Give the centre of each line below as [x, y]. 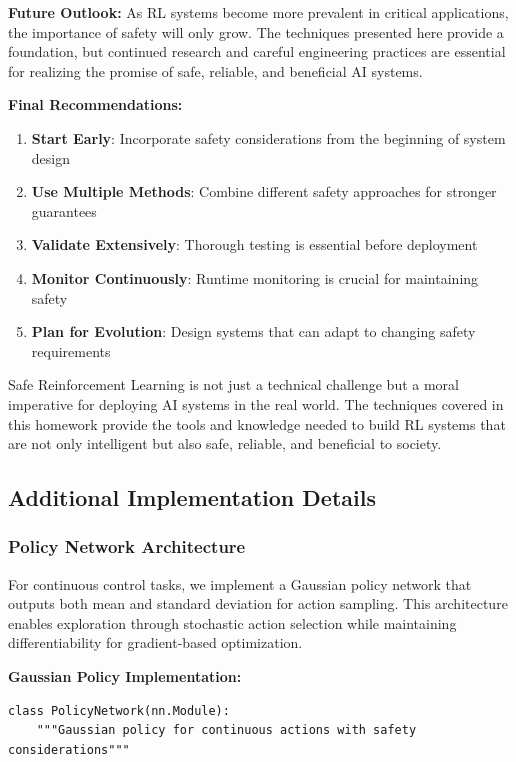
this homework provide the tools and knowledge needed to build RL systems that [257, 423]
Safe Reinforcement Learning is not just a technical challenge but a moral [233, 384]
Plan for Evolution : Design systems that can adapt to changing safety [253, 331]
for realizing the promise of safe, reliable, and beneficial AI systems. [215, 70]
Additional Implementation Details [192, 497]
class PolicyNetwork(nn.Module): [119, 710]
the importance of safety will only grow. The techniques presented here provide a [256, 31]
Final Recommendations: [95, 104]
